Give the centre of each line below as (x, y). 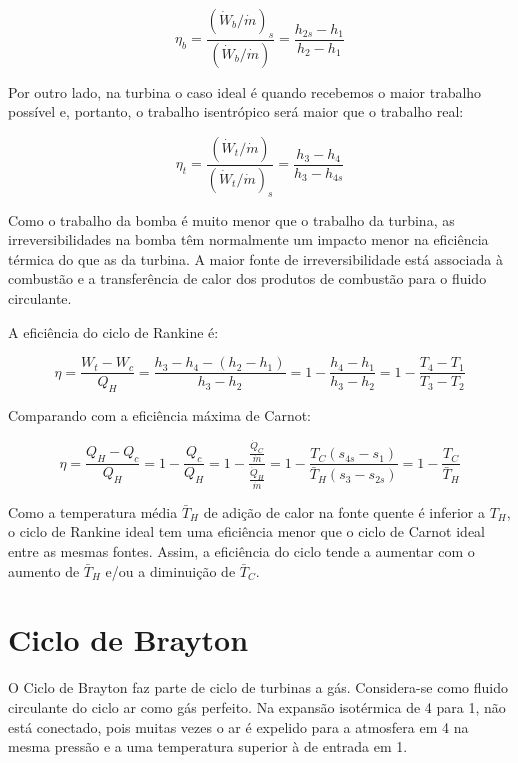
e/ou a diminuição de (170, 570)
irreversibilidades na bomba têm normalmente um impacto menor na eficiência (248, 239)
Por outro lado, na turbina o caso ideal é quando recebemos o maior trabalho (245, 91)
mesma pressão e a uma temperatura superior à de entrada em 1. (208, 746)
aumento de (44, 570)
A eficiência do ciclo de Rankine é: (113, 331)
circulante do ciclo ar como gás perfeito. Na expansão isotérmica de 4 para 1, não (257, 706)
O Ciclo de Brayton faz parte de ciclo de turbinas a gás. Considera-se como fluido (258, 687)
